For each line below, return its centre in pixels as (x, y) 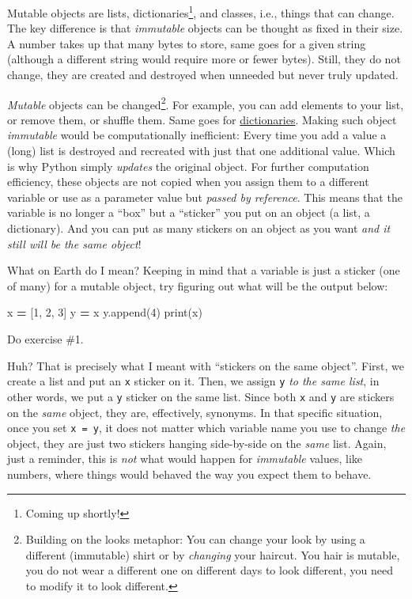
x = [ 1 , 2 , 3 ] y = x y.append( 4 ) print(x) (105, 312)
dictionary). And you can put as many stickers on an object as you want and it (199, 228)
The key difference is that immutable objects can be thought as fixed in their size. (205, 28)
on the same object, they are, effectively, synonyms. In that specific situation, (195, 412)
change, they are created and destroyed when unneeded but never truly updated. (203, 75)
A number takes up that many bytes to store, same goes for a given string (187, 43)
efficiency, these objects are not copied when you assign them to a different (188, 182)
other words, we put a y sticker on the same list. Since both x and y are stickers (201, 396)
